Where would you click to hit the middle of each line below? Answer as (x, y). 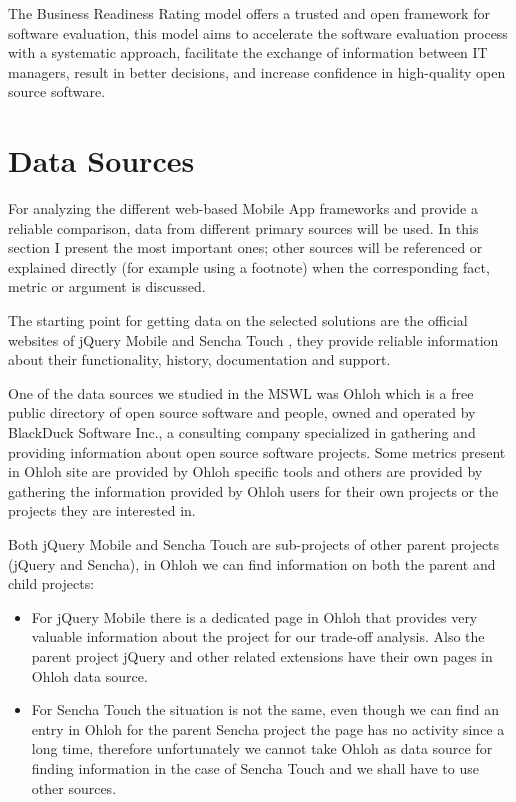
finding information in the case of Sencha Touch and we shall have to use (255, 767)
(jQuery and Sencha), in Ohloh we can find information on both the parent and (252, 563)
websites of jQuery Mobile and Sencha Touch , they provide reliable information (253, 339)
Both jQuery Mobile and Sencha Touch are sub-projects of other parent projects (254, 544)
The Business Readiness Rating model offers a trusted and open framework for (249, 13)
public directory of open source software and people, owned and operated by (242, 412)
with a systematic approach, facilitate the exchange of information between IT (248, 52)
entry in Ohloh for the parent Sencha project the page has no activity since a (268, 728)
